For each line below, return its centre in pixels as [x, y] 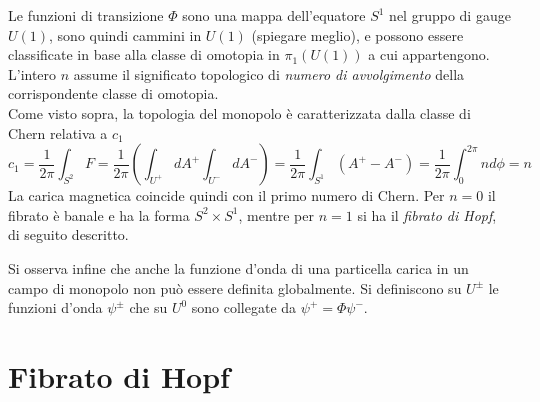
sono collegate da [244, 307]
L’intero [32, 73]
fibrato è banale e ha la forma [99, 214]
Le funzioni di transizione [86, 15]
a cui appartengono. [429, 54]
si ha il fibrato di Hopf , [427, 214]
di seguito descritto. [68, 234]
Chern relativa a [58, 132]
